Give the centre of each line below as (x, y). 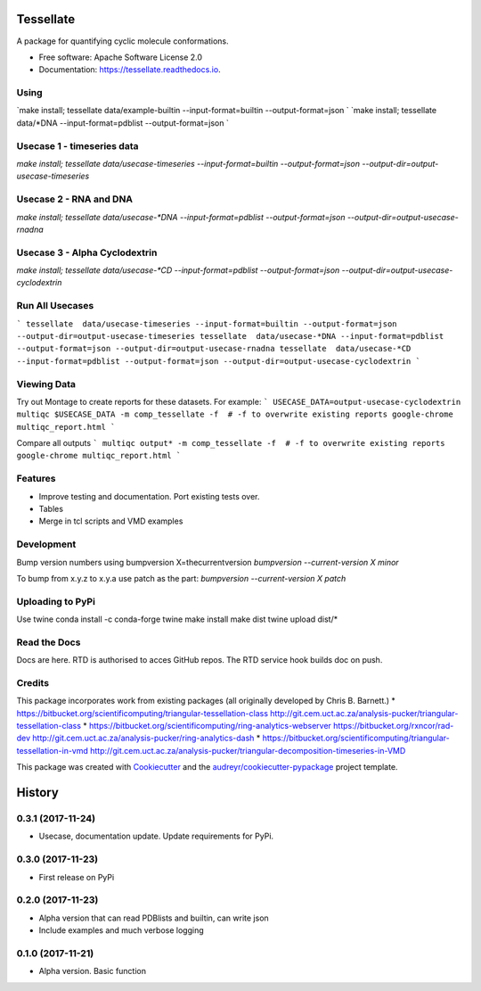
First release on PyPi (77, 877)
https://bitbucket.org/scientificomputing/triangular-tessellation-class (143, 713)
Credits (33, 682)
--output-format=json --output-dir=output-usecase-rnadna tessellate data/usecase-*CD (214, 349)
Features (36, 479)
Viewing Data (46, 384)
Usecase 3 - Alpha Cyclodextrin (87, 252)
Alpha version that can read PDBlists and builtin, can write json (154, 918)
